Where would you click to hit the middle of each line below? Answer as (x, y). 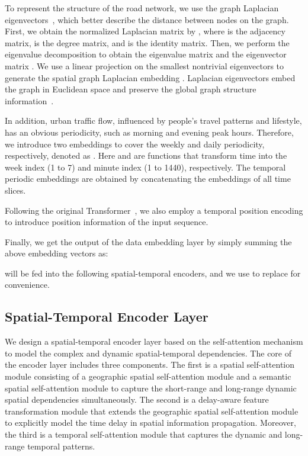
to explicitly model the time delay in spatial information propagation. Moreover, (150, 423)
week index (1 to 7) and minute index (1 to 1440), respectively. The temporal (145, 167)
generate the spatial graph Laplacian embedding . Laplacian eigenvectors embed (150, 77)
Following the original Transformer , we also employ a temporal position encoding (154, 210)
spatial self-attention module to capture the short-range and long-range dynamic (151, 388)
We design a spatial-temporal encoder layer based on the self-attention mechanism (154, 341)
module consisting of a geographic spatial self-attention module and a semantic (148, 376)
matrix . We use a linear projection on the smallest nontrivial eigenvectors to (145, 65)
